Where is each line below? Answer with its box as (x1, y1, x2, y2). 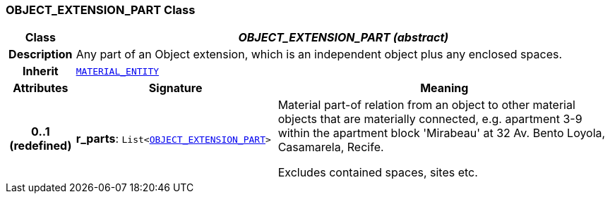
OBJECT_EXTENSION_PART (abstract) (238, 30, 449, 45)
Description (8, 47, 73, 62)
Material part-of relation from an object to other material (277, 98, 575, 113)
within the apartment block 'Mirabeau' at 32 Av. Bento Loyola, (277, 126, 606, 141)
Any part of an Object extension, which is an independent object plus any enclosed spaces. (76, 47, 563, 62)
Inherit (22, 64, 59, 79)
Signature (148, 81, 203, 96)
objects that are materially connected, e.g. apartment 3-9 (277, 112, 582, 127)
